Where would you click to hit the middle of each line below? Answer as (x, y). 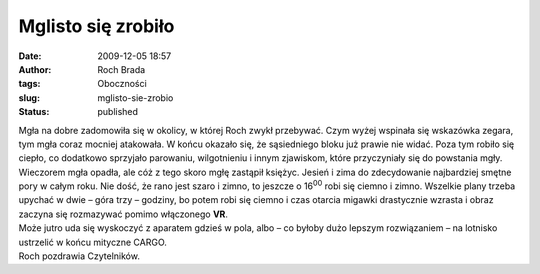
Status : (34, 112)
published (118, 112)
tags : (29, 84)
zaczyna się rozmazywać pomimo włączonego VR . (123, 214)
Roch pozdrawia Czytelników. (79, 256)
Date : (30, 56)
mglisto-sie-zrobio (135, 97)
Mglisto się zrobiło (96, 26)
